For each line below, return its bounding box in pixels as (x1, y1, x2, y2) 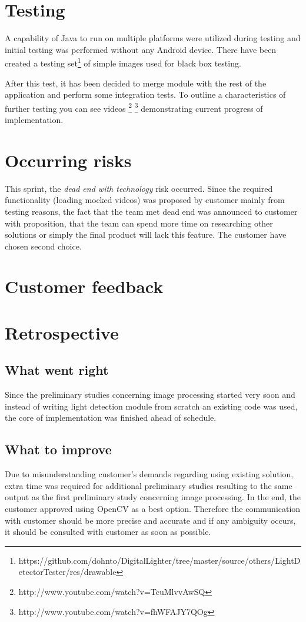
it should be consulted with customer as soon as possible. (5, 525, 211, 538)
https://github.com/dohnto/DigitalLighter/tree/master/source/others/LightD (18, 554, 301, 566)
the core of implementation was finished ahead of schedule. (5, 411, 217, 424)
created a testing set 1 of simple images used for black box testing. (5, 55, 241, 69)
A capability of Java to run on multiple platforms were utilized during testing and (5, 32, 301, 44)
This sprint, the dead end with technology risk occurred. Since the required (5, 182, 273, 194)
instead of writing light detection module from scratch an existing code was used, (5, 400, 298, 412)
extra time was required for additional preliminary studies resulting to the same (5, 479, 292, 491)
